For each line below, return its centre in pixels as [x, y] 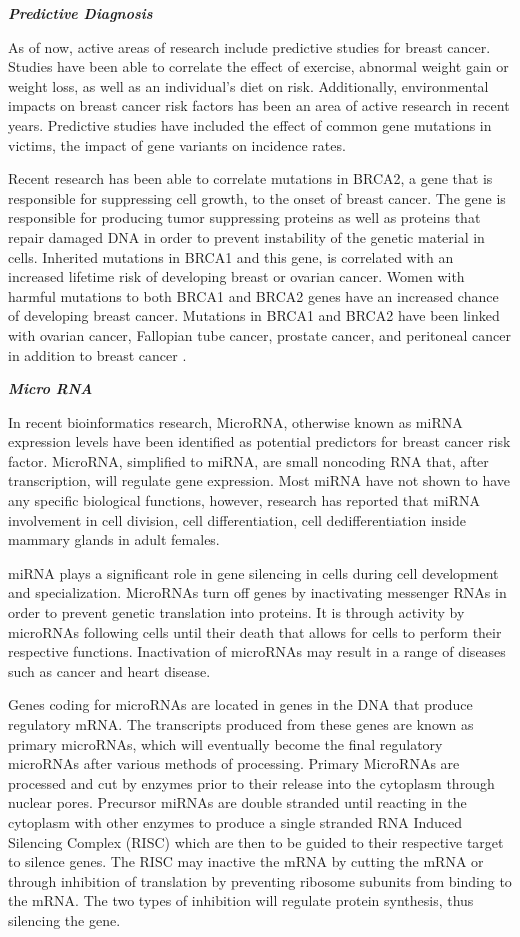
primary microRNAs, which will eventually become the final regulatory [225, 743]
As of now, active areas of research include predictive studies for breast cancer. [249, 46]
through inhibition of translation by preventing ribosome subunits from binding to [260, 880]
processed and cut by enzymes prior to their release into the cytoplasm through [251, 782]
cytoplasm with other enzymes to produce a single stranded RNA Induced [235, 821]
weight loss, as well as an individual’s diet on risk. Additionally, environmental [248, 85]
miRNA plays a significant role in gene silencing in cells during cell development [253, 572]
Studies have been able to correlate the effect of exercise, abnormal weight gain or [258, 66]
